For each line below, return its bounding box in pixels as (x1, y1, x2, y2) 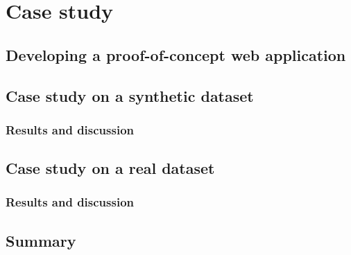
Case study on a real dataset (6, 157, 215, 179)
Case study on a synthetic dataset (6, 85, 254, 106)
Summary (6, 229, 76, 251)
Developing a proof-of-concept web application (6, 44, 346, 65)
